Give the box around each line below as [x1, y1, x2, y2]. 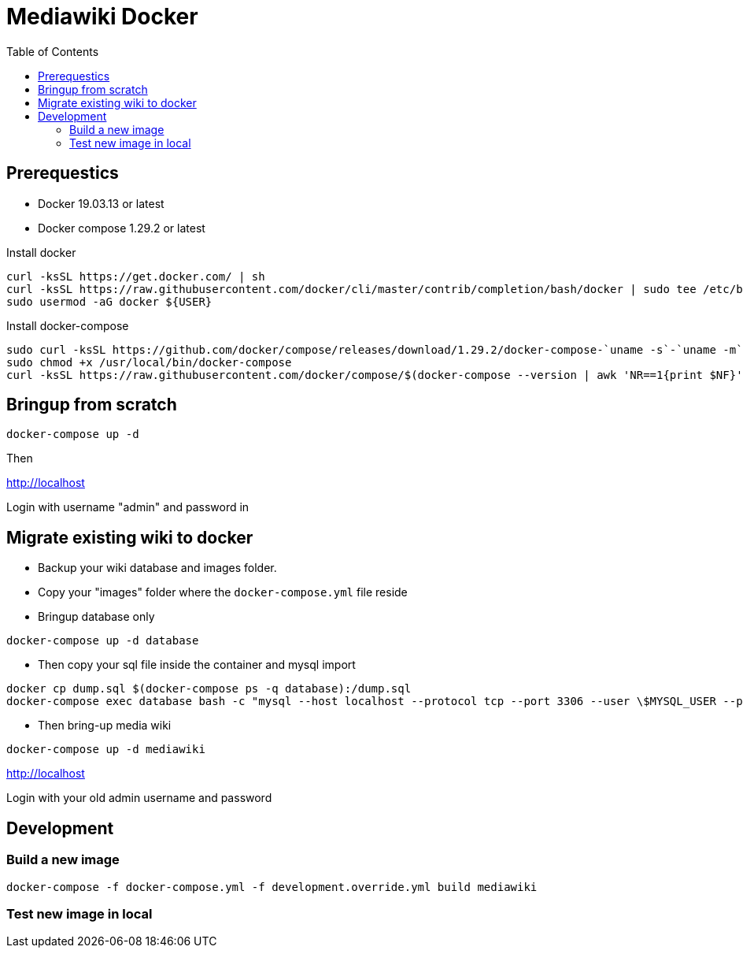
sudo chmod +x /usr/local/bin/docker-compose [6, 355, 292, 369]
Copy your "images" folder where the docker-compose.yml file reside [38, 585, 408, 599]
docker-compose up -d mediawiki [6, 743, 205, 756]
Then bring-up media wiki [38, 718, 172, 733]
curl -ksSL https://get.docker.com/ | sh [6, 269, 265, 283]
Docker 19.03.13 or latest [38, 196, 164, 210]
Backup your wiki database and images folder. [38, 561, 277, 575]
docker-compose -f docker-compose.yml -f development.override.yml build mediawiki [6, 880, 538, 893]
